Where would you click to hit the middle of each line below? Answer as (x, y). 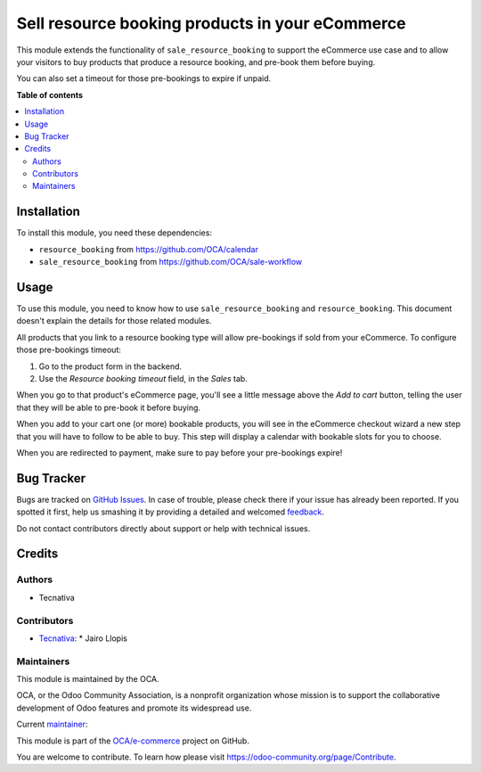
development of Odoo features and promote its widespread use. (134, 708)
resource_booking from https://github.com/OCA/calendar (148, 249)
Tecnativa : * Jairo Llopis (83, 638)
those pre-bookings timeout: (69, 350)
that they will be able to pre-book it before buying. (108, 407)
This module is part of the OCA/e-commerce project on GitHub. (133, 741)
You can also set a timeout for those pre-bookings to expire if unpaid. (144, 78)
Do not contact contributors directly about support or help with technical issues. (163, 528)
